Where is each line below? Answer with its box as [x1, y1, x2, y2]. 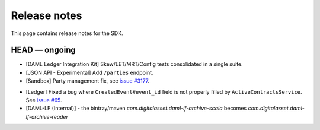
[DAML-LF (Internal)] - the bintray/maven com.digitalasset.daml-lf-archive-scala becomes [25, 104, 247, 112]
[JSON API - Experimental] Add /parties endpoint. [25, 69, 153, 76]
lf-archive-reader [25, 113, 68, 120]
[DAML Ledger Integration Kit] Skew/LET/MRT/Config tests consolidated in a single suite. [25, 61, 243, 68]
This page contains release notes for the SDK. [11, 30, 124, 37]
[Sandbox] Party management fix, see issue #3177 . [25, 77, 150, 84]
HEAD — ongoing [11, 45, 76, 55]
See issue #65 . [25, 97, 62, 104]
